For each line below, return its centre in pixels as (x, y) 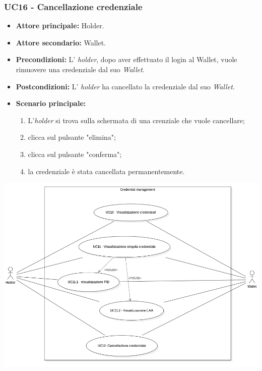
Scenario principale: (51, 103)
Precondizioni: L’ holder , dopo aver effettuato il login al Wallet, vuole (126, 59)
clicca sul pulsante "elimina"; (72, 137)
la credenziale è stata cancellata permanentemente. (106, 171)
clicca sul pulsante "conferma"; (75, 154)
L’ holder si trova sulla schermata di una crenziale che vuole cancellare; (136, 120)
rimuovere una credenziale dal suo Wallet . (80, 69)
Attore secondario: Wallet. (61, 42)
